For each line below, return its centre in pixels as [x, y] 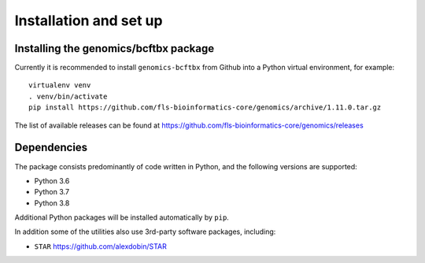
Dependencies [51, 148]
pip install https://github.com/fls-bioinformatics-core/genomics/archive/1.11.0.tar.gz [205, 107]
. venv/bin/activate [68, 96]
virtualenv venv [60, 85]
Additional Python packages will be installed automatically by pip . [122, 217]
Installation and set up [89, 20]
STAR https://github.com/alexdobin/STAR [100, 246]
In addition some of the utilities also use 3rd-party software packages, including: [145, 232]
